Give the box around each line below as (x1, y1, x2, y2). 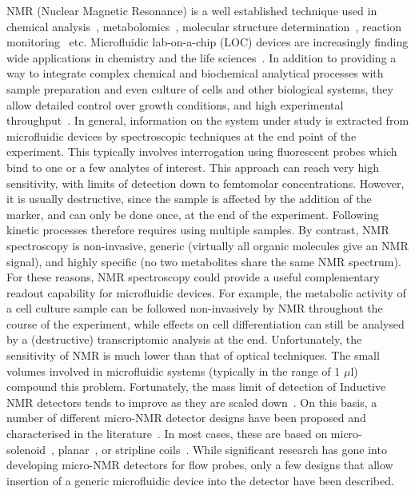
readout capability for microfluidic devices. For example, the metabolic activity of (6, 284, 406, 301)
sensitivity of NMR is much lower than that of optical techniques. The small (6, 347, 380, 364)
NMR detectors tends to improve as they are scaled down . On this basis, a (6, 393, 377, 410)
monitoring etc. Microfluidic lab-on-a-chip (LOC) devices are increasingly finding (6, 34, 409, 50)
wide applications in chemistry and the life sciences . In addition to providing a (6, 49, 397, 66)
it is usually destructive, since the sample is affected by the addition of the (6, 190, 372, 207)
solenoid (6, 440, 46, 457)
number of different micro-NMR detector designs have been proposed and (6, 409, 366, 426)
